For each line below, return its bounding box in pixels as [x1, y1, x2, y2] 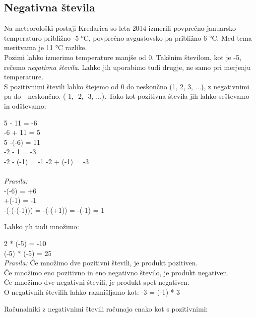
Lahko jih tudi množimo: [4, 221, 79, 232]
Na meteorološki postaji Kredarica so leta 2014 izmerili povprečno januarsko [4, 23, 236, 33]
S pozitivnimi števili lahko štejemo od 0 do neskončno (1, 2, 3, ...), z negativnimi [4, 81, 250, 91]
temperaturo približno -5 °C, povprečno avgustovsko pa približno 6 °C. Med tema [4, 32, 252, 43]
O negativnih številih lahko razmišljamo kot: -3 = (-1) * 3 [4, 287, 180, 297]
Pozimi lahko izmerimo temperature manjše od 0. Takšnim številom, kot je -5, [4, 52, 242, 62]
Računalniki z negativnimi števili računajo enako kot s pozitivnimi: [4, 303, 208, 314]
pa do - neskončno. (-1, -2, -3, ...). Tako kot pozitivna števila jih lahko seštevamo [4, 91, 250, 101]
